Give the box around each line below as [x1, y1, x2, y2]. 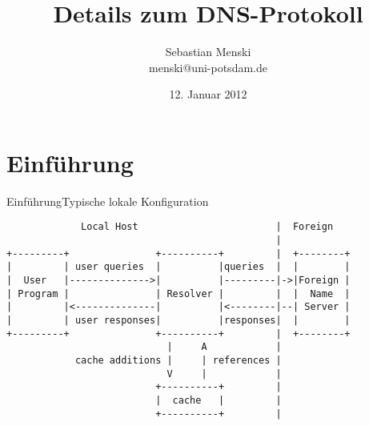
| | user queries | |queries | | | [6, 261, 351, 273]
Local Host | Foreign [81, 221, 334, 233]
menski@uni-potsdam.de [149, 58, 267, 75]
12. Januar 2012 [169, 86, 247, 102]
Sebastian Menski [165, 43, 251, 60]
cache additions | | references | [74, 355, 282, 366]
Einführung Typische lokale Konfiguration [6, 192, 209, 209]
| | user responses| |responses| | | [6, 315, 351, 327]
